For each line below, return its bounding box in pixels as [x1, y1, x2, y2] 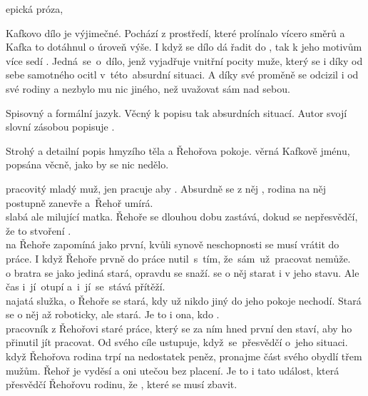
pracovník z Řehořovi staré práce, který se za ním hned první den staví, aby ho [6, 320, 352, 335]
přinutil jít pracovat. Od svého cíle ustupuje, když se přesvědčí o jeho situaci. [6, 335, 348, 350]
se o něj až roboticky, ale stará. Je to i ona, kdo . [6, 307, 220, 322]
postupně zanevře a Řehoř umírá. [6, 195, 153, 210]
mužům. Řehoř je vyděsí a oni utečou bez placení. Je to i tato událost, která [6, 362, 339, 377]
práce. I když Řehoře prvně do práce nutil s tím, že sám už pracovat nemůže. [6, 250, 351, 265]
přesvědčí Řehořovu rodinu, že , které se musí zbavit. [6, 377, 237, 392]
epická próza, [6, 1, 63, 16]
